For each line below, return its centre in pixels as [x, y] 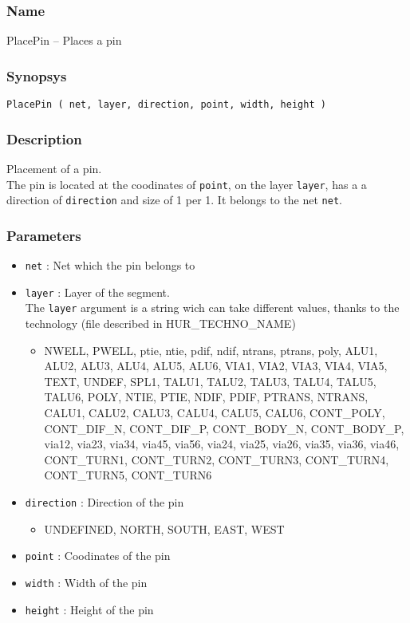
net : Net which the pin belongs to [110, 265]
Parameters [44, 235]
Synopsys [37, 75]
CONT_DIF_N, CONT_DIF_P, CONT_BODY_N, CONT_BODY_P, [224, 428]
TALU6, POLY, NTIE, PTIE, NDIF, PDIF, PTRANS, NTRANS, [206, 397]
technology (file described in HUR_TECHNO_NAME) [160, 323]
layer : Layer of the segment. [97, 292]
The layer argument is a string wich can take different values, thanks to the [212, 308]
